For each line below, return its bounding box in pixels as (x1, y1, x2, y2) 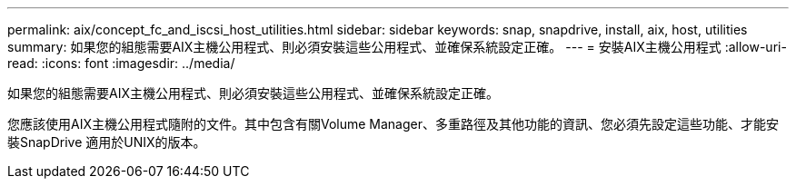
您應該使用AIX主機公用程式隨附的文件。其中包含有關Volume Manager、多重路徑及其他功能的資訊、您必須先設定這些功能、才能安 (7, 116, 779, 132)
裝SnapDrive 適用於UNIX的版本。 (7, 134, 206, 150)
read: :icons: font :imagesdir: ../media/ (7, 55, 235, 71)
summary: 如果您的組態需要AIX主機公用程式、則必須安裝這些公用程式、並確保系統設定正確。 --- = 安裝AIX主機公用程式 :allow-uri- (7, 39, 787, 54)
